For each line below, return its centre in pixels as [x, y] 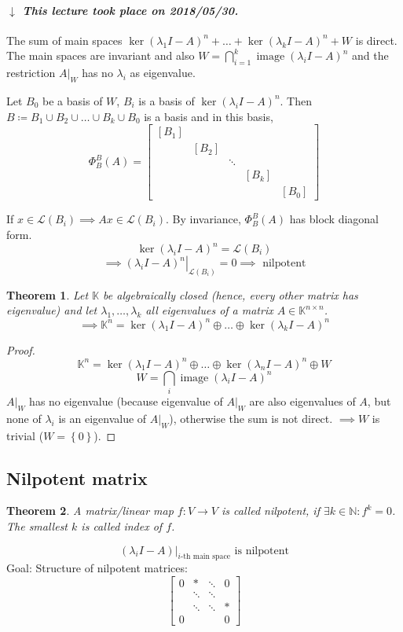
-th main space [205, 557]
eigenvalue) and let [52, 310]
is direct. [376, 40]
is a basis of [167, 100]
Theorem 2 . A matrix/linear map [90, 511]
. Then [296, 100]
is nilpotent [262, 551]
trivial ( [25, 435]
